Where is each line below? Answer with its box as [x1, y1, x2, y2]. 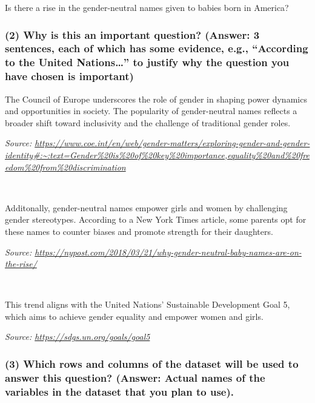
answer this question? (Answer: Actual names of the [5, 370, 265, 385]
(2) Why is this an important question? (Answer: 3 [5, 27, 260, 42]
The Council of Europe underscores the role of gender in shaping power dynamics [5, 92, 307, 105]
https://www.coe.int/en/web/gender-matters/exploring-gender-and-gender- [35, 137, 310, 149]
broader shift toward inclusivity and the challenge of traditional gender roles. [5, 116, 291, 129]
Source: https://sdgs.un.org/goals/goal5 [5, 330, 150, 343]
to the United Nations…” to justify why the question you [5, 55, 290, 70]
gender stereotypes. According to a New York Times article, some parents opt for [5, 213, 307, 226]
